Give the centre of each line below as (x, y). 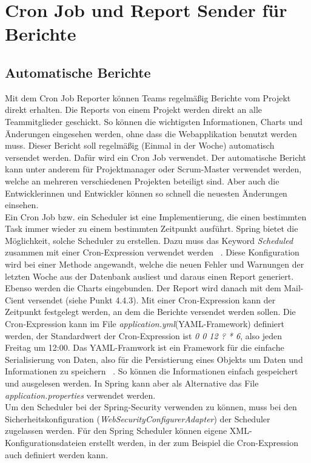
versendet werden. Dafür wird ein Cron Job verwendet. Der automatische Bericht (156, 157)
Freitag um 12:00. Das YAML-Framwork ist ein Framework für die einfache (145, 347)
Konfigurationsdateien (46, 442)
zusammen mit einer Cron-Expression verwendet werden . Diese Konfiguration (152, 252)
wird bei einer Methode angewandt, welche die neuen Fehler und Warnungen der (155, 264)
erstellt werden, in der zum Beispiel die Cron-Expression (194, 442)
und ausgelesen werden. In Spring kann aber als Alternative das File (132, 383)
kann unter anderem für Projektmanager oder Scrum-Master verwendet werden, (153, 169)
